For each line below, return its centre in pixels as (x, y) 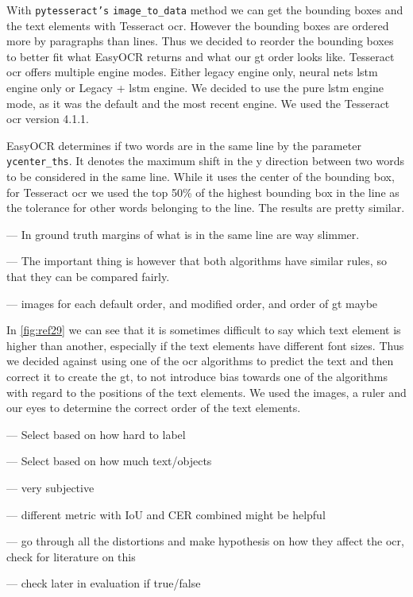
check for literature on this (71, 556)
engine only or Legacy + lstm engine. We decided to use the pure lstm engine (195, 88)
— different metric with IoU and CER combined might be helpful (166, 514)
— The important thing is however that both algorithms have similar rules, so (197, 261)
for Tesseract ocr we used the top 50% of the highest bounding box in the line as (203, 192)
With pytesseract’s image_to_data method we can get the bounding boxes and (205, 10)
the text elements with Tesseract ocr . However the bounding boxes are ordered (198, 25)
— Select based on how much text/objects (109, 461)
